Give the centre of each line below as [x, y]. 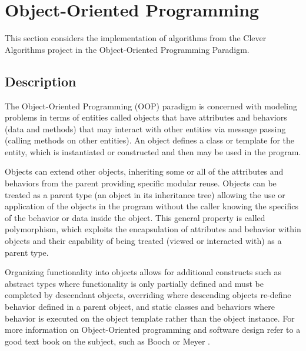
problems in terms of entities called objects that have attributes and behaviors [146, 117]
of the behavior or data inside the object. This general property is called [135, 217]
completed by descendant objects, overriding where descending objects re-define [148, 295]
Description [41, 81]
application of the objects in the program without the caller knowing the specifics [152, 206]
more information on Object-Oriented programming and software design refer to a [153, 330]
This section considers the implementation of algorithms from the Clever [136, 38]
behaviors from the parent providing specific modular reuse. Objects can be [141, 183]
